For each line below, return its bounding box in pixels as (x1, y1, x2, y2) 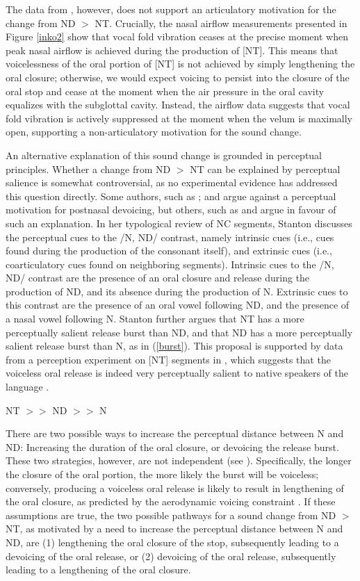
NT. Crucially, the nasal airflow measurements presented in (95, 15, 347, 30)
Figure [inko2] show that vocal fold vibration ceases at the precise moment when (6, 29, 348, 44)
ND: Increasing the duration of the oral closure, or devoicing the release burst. (6, 439, 339, 454)
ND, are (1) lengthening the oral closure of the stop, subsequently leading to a (6, 534, 339, 549)
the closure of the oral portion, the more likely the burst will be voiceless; (6, 467, 319, 481)
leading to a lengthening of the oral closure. (6, 562, 191, 577)
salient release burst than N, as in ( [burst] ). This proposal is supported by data (6, 338, 343, 353)
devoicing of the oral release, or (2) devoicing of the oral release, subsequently (6, 548, 336, 563)
